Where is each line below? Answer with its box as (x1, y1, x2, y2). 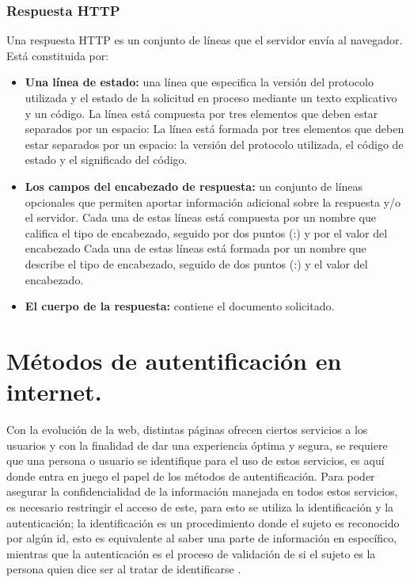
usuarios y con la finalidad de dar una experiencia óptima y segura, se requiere (6, 436, 388, 453)
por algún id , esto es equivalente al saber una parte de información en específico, (6, 530, 397, 546)
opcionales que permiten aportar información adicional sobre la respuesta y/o (25, 193, 401, 210)
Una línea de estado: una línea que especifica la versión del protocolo (25, 74, 374, 90)
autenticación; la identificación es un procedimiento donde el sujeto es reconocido (6, 514, 400, 531)
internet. (6, 375, 102, 408)
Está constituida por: (6, 47, 109, 63)
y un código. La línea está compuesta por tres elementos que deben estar (25, 105, 378, 121)
